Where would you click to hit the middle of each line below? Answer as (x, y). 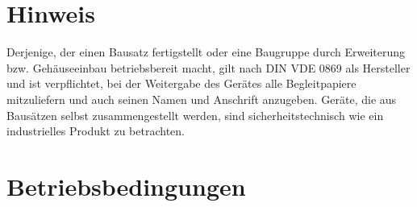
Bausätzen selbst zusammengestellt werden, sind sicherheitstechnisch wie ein (195, 115)
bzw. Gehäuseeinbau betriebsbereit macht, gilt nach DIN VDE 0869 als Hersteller (208, 67)
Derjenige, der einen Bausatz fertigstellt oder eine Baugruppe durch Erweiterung (206, 52)
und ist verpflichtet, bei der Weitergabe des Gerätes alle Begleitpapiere (181, 83)
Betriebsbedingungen (126, 186)
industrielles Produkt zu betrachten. (96, 131)
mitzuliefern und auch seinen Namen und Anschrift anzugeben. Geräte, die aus (202, 99)
